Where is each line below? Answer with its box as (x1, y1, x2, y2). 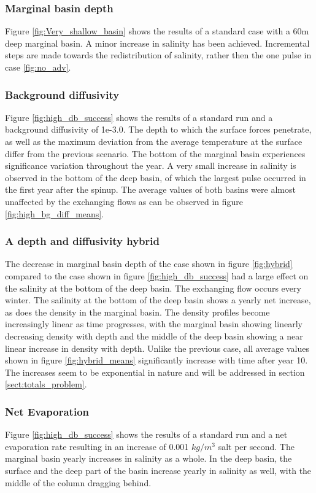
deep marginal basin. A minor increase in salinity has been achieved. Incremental (5, 36, 310, 49)
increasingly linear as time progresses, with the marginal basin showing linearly (5, 317, 303, 330)
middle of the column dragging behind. (5, 476, 152, 489)
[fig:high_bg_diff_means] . (5, 207, 104, 220)
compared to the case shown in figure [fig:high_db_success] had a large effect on (5, 269, 309, 282)
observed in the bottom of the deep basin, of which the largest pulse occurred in (5, 171, 306, 184)
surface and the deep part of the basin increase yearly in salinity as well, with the (5, 464, 312, 476)
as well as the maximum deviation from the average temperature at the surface (5, 135, 303, 147)
